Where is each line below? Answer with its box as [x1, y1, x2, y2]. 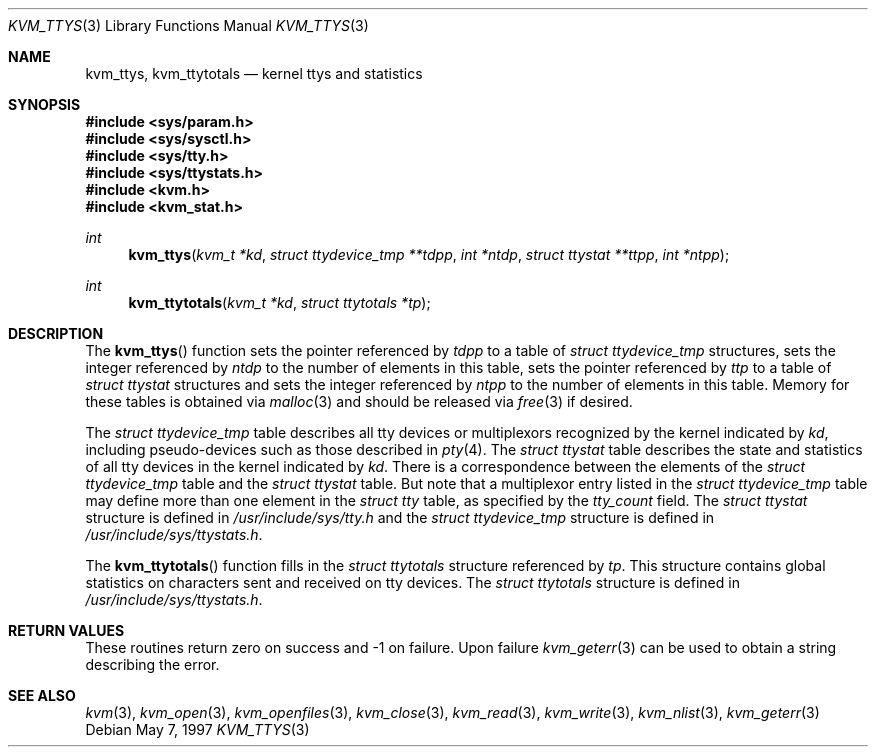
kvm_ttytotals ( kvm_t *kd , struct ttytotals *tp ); [128, 294, 431, 311]
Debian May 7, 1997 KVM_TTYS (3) [85, 721, 310, 738]
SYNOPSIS [8, 96, 81, 113]
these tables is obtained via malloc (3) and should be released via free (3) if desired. [85, 393, 633, 410]
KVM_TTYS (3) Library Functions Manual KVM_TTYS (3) [8, 17, 369, 34]
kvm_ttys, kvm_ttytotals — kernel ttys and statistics [85, 65, 423, 82]
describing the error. [85, 656, 220, 673]
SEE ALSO [8, 687, 76, 704]
